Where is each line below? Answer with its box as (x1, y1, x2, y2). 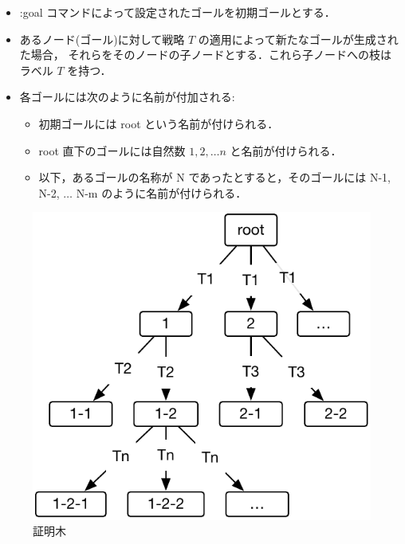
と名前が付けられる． (230, 142, 342, 159)
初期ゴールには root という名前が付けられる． (38, 115, 279, 131)
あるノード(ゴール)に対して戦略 (19, 30, 185, 47)
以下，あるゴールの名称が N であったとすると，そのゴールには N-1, (38, 169, 391, 186)
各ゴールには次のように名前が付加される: (19, 88, 235, 105)
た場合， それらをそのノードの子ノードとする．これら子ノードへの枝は (19, 46, 392, 63)
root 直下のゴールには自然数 (38, 142, 186, 159)
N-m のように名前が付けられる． (76, 184, 247, 201)
